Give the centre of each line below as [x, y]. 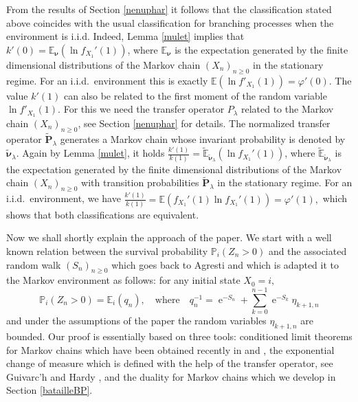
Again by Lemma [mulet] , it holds [93, 153]
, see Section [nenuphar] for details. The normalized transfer [204, 123]
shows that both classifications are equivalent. [103, 214]
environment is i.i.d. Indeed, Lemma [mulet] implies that [125, 36]
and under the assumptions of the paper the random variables [136, 321]
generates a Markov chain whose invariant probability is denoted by [203, 139]
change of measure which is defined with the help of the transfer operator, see [170, 363]
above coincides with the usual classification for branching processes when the [170, 22]
